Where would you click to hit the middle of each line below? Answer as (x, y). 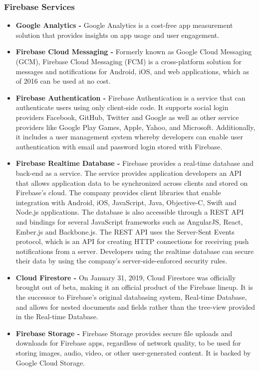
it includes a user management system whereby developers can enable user (129, 137)
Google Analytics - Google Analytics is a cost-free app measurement (124, 25)
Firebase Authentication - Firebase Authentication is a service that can (130, 97)
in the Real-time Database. (57, 316)
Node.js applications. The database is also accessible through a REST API (130, 212)
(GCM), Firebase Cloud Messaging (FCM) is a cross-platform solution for (129, 61)
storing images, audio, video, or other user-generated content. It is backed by (133, 353)
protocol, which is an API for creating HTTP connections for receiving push (132, 241)
